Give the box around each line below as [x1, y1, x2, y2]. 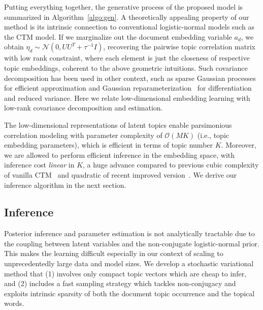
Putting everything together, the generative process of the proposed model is [4, 2, 243, 12]
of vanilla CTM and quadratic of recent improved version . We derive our [4, 169, 237, 180]
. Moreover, [221, 139, 256, 150]
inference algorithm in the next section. [4, 179, 126, 190]
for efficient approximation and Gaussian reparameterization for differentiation [4, 82, 252, 93]
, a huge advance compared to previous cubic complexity [83, 159, 259, 170]
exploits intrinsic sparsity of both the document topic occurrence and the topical [4, 288, 255, 298]
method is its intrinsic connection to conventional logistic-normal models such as [4, 21, 254, 32]
